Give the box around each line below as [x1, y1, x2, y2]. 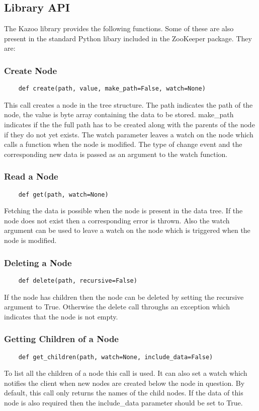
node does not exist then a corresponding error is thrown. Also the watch [4, 215, 230, 225]
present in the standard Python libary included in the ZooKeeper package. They [4, 33, 252, 43]
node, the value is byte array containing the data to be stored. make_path [4, 109, 234, 120]
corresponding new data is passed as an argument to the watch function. [4, 148, 228, 159]
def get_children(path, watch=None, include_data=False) [18, 353, 213, 361]
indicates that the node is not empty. [4, 311, 118, 321]
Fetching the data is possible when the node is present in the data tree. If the [4, 205, 243, 216]
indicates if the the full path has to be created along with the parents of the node [4, 119, 255, 130]
